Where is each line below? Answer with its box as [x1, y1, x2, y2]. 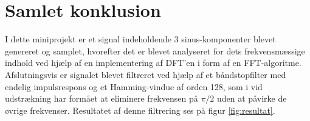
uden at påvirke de [217, 92, 287, 105]
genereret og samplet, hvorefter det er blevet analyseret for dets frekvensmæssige [5, 44, 305, 57]
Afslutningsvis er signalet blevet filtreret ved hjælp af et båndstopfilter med [5, 68, 286, 80]
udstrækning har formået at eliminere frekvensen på [5, 92, 198, 105]
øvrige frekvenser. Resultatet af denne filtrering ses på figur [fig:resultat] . [5, 103, 275, 116]
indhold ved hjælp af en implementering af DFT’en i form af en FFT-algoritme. [5, 56, 301, 69]
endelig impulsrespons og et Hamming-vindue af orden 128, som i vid [5, 80, 263, 93]
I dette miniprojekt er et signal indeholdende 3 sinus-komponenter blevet [5, 33, 276, 45]
